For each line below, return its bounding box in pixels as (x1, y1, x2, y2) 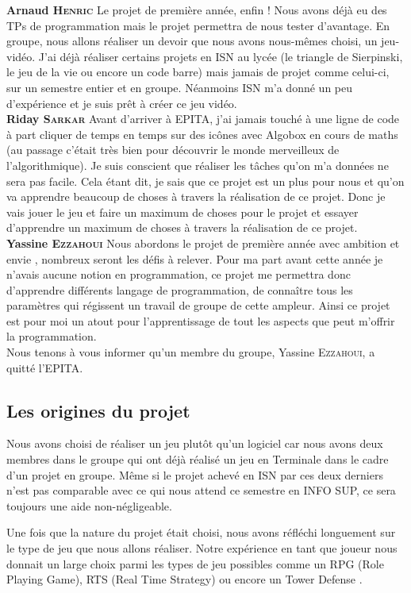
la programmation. (6, 328, 97, 345)
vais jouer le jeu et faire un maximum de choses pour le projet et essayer (6, 203, 359, 220)
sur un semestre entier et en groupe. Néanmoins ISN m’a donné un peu (6, 79, 353, 95)
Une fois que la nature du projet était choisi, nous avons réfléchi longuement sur (6, 524, 396, 541)
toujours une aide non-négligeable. (6, 497, 172, 514)
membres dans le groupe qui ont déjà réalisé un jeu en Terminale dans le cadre (6, 451, 389, 468)
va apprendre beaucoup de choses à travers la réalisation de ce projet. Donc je (6, 188, 386, 205)
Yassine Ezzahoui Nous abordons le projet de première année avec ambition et (6, 234, 400, 251)
